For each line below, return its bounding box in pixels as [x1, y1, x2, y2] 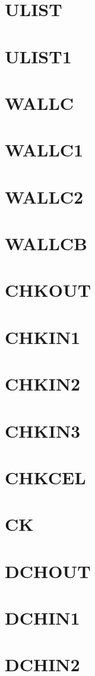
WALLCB [5, 231, 87, 256]
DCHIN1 [5, 606, 80, 630]
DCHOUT [5, 558, 91, 583]
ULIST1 [5, 44, 72, 68]
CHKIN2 [5, 371, 81, 396]
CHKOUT [5, 278, 91, 302]
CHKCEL [5, 465, 86, 489]
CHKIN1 [5, 324, 81, 349]
